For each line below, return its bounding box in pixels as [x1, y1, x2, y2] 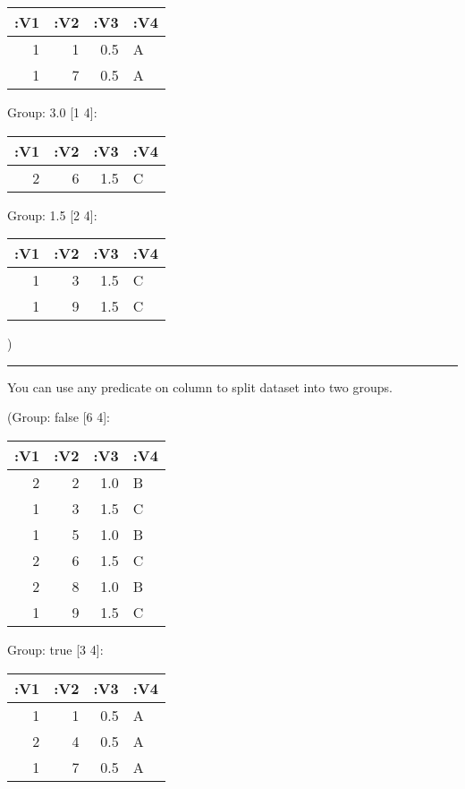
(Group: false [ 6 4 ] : [7, 407, 111, 426]
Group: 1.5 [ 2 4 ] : [7, 205, 97, 224]
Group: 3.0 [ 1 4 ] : [7, 103, 97, 121]
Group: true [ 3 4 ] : [7, 639, 104, 658]
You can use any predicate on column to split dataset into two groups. [7, 377, 393, 396]
